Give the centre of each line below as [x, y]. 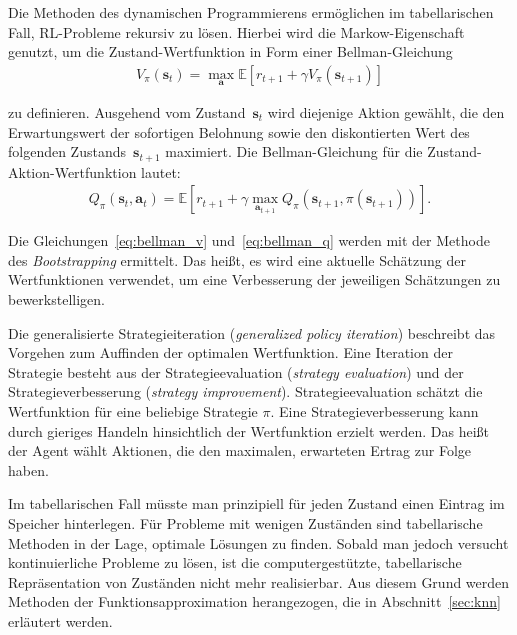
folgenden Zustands [67, 151]
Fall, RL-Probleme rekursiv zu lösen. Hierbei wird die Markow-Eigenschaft [236, 31]
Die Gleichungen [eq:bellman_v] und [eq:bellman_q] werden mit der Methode [249, 240]
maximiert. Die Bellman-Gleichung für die [294, 151]
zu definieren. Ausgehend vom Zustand [127, 112]
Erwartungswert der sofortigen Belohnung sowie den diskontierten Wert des [239, 131]
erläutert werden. [60, 620]
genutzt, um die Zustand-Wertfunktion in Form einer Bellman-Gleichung [230, 51]
